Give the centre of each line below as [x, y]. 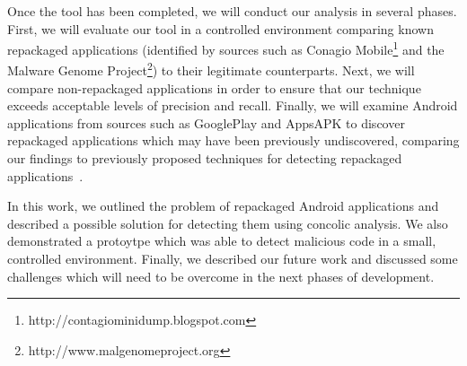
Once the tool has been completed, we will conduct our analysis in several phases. [232, 11]
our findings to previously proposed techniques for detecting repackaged [205, 158]
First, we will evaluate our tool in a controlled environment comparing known [220, 28]
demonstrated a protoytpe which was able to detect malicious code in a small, [222, 241]
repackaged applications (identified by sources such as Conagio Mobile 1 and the [226, 48]
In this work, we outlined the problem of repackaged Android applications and [223, 206]
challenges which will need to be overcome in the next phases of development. [221, 276]
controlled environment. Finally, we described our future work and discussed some [233, 259]
